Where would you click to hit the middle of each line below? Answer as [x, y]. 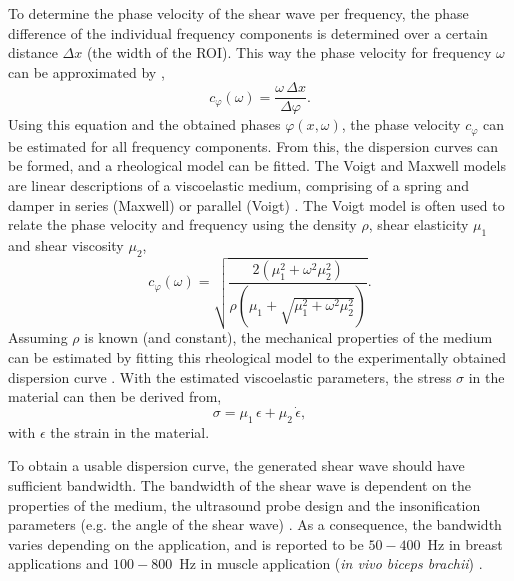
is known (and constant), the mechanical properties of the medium [288, 337]
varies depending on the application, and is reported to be [186, 543]
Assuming [38, 337]
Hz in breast [465, 543]
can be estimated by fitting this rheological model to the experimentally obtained [257, 357]
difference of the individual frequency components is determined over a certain [248, 32]
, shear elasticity [418, 224]
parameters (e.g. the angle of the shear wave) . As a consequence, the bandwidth [255, 524]
